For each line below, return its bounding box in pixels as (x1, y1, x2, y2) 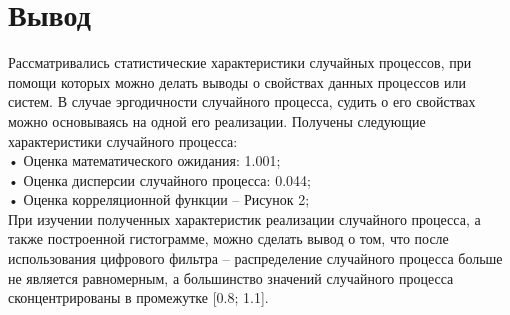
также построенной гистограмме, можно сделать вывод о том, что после (8, 228, 449, 249)
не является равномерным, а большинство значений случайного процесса (8, 267, 454, 288)
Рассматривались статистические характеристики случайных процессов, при (8, 52, 472, 73)
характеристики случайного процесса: (8, 130, 238, 151)
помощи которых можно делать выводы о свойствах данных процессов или (8, 71, 467, 92)
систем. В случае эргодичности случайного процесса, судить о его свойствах (8, 91, 476, 112)
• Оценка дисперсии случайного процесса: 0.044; (8, 169, 311, 190)
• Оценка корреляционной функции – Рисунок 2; (8, 189, 310, 210)
